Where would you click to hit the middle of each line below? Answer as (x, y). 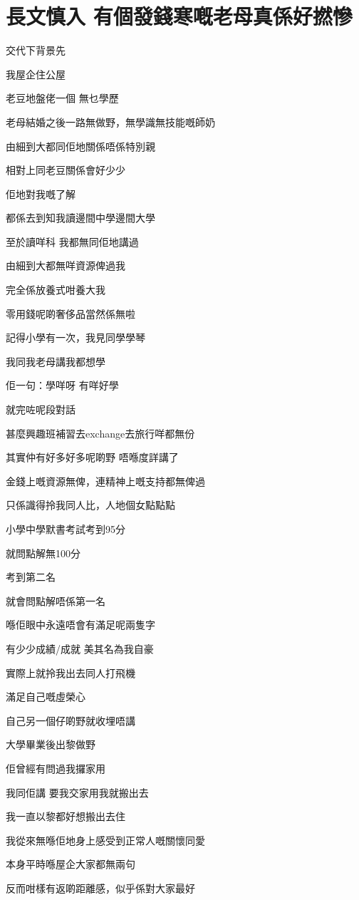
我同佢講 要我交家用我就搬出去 (77, 792)
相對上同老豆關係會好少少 (66, 170)
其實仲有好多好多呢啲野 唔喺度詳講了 (92, 457)
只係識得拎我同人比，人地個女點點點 (90, 505)
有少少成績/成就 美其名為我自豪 (80, 648)
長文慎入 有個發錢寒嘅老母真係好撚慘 (179, 16)
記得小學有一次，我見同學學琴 (76, 337)
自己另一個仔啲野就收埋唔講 (71, 720)
